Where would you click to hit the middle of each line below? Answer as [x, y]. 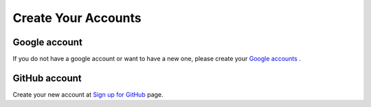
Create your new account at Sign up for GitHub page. [88, 94]
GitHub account [47, 78]
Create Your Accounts [77, 18]
